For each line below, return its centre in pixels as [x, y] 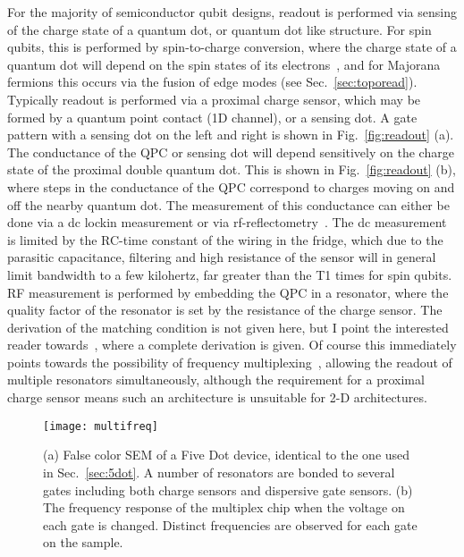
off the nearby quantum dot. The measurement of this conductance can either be [228, 204]
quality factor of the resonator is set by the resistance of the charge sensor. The [225, 310]
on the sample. [83, 542]
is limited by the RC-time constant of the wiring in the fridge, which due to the [225, 239]
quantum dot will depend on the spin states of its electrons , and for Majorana [224, 64]
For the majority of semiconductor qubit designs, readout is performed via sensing [232, 12]
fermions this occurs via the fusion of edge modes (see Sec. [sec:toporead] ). [212, 82]
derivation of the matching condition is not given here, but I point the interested [228, 327]
